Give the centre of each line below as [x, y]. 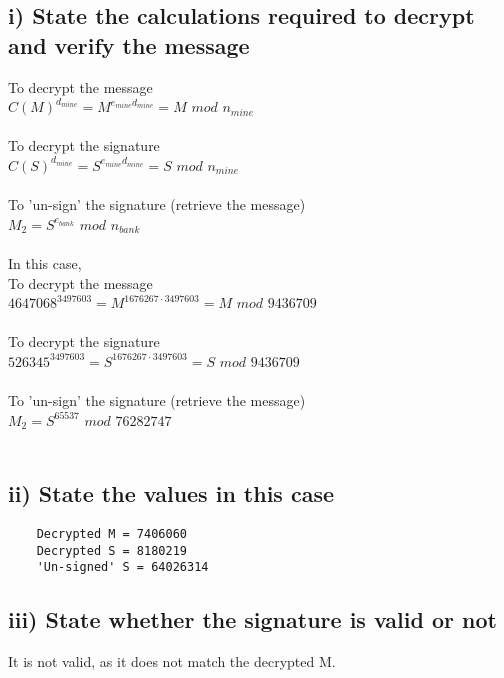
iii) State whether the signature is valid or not [252, 619]
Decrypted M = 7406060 [111, 534]
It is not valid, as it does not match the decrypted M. [172, 661]
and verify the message [129, 44]
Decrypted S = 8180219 [111, 550]
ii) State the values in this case [171, 493]
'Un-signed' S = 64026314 [122, 567]
